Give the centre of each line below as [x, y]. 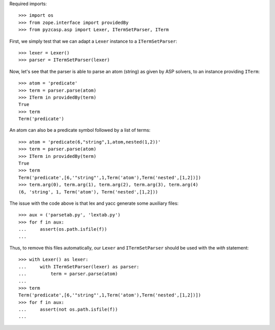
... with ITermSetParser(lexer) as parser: [79, 267]
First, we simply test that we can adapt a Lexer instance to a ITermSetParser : [93, 41]
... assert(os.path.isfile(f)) [63, 229]
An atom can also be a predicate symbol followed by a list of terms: [80, 130]
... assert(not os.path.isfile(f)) [68, 310]
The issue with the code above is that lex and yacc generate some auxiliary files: [94, 203]
